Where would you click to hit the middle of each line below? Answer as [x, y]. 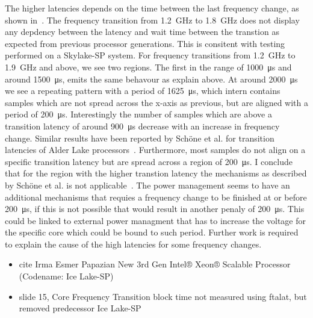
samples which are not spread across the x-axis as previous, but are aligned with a [156, 102]
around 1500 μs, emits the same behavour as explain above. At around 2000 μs [151, 79]
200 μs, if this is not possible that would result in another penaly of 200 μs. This [155, 209]
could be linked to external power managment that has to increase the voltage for [156, 220]
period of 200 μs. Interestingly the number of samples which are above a [138, 114]
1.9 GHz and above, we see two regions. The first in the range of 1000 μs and [148, 67]
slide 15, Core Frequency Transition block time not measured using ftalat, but [163, 296]
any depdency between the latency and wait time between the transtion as [142, 32]
